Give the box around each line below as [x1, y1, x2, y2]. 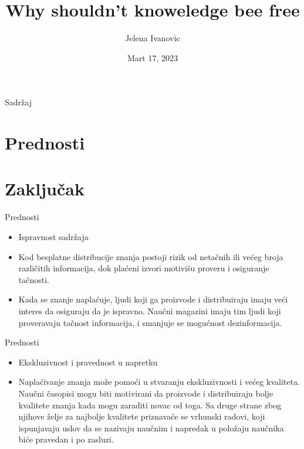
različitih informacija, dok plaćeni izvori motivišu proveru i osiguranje [18, 262, 269, 274]
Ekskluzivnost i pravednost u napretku [18, 355, 158, 368]
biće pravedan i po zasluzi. [18, 433, 114, 445]
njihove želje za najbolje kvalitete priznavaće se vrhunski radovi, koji [18, 410, 265, 423]
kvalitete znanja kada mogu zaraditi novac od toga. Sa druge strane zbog [18, 398, 282, 411]
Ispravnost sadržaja [18, 231, 89, 242]
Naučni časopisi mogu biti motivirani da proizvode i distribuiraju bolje [18, 387, 273, 399]
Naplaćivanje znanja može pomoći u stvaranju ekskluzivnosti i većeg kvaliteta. [18, 375, 300, 388]
